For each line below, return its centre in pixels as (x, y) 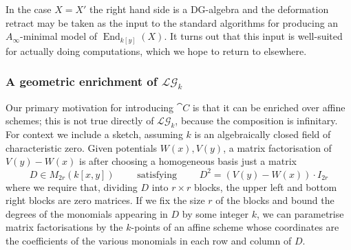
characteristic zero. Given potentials (82, 147)
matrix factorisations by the (64, 227)
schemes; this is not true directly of (80, 121)
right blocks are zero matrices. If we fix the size (105, 200)
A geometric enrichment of (82, 81)
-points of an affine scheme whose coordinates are (235, 227)
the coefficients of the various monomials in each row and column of (149, 240)
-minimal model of (59, 36)
